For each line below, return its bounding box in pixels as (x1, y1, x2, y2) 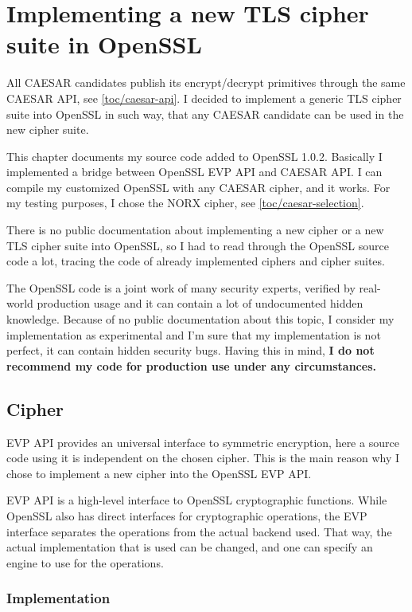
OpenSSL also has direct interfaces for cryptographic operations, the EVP (6, 507, 367, 524)
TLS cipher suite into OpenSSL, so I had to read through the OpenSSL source (6, 237, 389, 253)
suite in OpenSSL (6, 28, 202, 61)
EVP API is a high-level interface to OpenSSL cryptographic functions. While (6, 492, 387, 508)
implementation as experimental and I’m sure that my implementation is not (6, 326, 381, 343)
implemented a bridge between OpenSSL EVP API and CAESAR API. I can (6, 163, 383, 180)
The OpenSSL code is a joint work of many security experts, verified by (6, 279, 356, 296)
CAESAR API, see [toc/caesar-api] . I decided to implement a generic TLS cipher (6, 89, 402, 106)
